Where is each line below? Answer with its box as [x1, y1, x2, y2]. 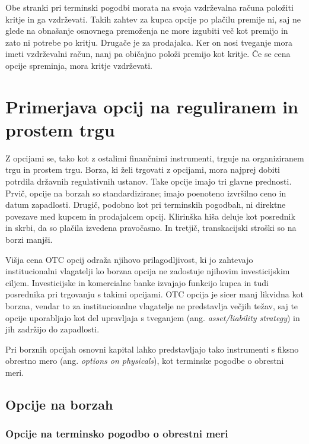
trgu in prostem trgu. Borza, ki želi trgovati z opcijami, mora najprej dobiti [5, 163, 280, 176]
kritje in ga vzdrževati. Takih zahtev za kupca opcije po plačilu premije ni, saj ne [5, 12, 301, 25]
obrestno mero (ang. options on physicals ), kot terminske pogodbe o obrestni [5, 354, 284, 367]
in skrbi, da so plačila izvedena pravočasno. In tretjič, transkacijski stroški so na [5, 221, 297, 234]
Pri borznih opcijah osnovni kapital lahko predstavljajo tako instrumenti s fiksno [5, 342, 299, 355]
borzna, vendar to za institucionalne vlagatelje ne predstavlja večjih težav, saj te [5, 300, 298, 312]
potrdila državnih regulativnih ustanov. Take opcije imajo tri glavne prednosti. [5, 175, 292, 188]
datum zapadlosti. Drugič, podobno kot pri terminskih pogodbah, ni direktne [5, 198, 286, 211]
